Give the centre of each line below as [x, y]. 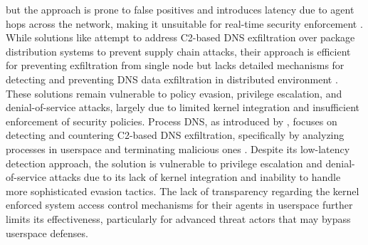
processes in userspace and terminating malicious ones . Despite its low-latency [178, 148]
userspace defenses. [47, 233]
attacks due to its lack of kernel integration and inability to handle [195, 177]
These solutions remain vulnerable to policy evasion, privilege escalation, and [174, 93]
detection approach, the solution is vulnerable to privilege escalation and [164, 163]
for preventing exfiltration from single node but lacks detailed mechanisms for [175, 65]
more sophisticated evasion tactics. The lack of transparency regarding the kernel [183, 191]
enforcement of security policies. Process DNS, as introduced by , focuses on [172, 121]
